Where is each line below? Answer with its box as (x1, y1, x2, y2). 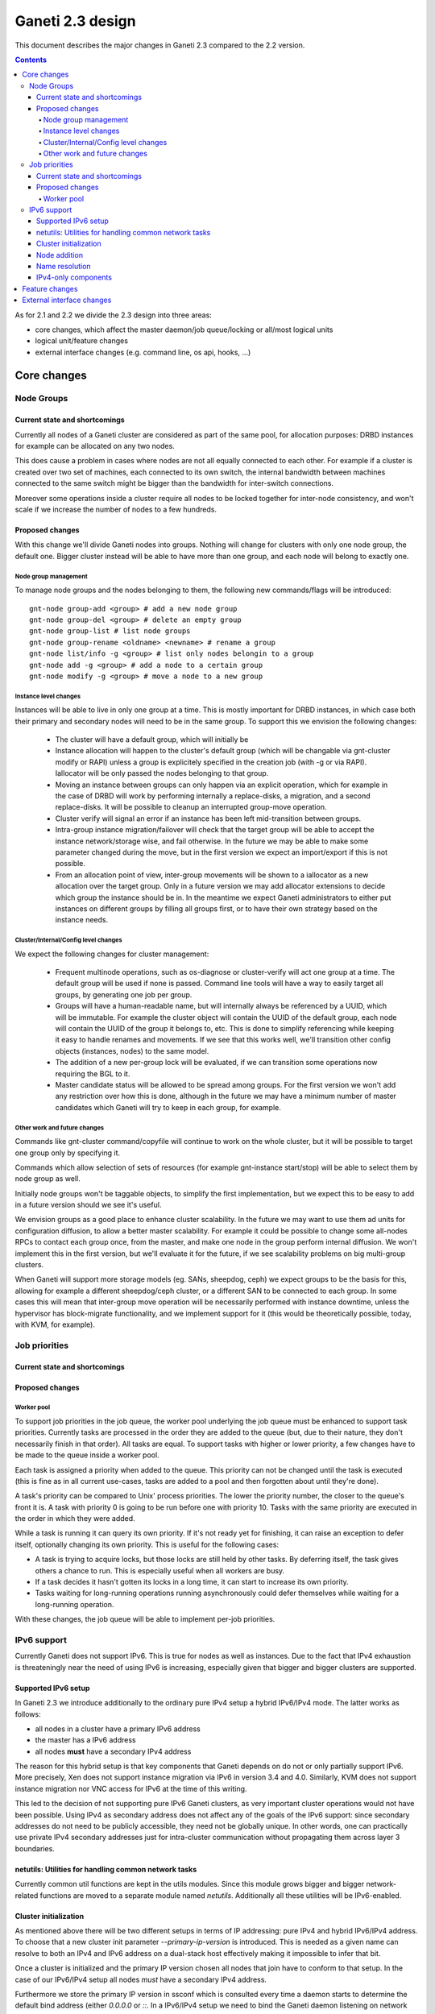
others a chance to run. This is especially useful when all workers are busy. (35, 1565, 285, 1575)
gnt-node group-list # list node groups (29, 627, 191, 636)
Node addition (36, 250, 84, 259)
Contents (14, 55, 48, 64)
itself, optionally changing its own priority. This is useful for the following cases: (14, 1540, 280, 1549)
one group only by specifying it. (14, 1148, 121, 1158)
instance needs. (55, 915, 109, 925)
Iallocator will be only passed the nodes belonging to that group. (55, 769, 269, 778)
